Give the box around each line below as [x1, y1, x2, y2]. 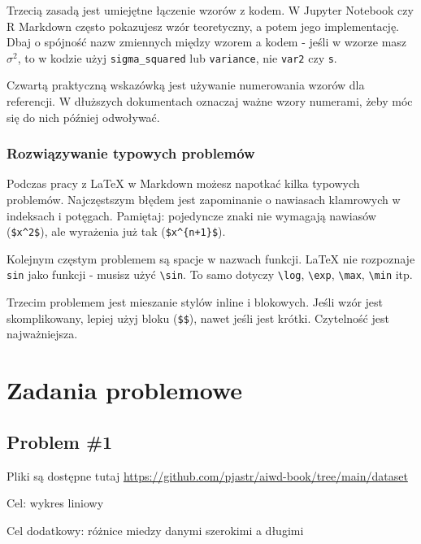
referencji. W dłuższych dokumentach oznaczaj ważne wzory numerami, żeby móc [7, 93, 413, 110]
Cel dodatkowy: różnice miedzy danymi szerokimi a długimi [7, 521, 304, 538]
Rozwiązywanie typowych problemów [7, 143, 255, 163]
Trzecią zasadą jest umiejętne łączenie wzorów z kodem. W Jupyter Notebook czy [7, 2, 414, 18]
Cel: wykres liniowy [7, 494, 104, 511]
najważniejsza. [7, 325, 78, 342]
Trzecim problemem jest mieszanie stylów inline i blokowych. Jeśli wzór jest [7, 294, 384, 311]
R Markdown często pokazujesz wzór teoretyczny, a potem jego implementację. [7, 17, 400, 34]
